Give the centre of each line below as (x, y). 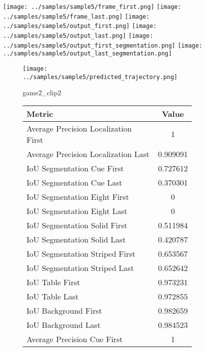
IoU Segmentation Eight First (78, 196)
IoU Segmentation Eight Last (77, 211)
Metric (40, 113)
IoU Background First (64, 310)
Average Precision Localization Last (88, 154)
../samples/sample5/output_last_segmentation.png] (88, 54)
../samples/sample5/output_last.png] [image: (78, 36)
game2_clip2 (42, 93)
